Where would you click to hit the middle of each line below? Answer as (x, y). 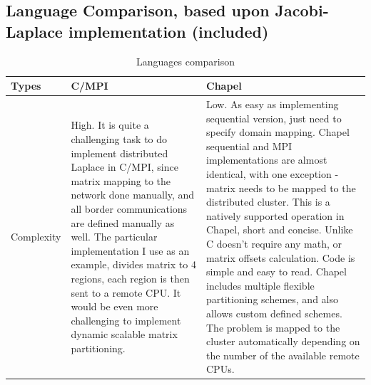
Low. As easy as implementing (273, 104)
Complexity (36, 237)
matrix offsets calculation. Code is (281, 257)
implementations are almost (267, 160)
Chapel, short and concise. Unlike (280, 230)
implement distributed (120, 153)
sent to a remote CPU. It (126, 292)
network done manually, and (133, 195)
